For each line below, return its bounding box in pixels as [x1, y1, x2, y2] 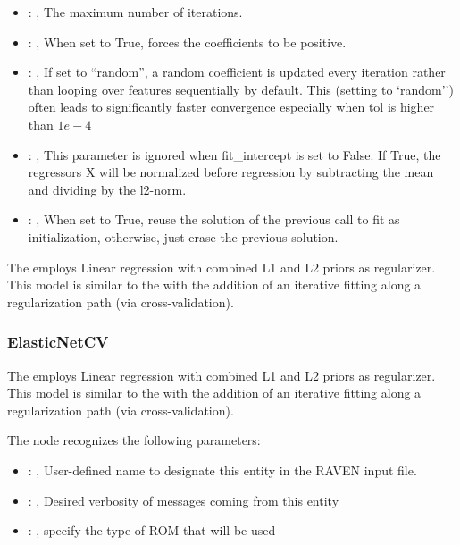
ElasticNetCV [7, 331, 109, 353]
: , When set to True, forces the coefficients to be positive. [28, 32, 347, 51]
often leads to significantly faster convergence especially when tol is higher [28, 97, 435, 116]
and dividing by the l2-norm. [28, 180, 187, 198]
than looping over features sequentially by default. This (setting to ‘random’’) [28, 80, 454, 98]
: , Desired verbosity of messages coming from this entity [28, 490, 339, 509]
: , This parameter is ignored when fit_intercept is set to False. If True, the [28, 145, 441, 163]
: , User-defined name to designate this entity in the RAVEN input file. [28, 460, 417, 479]
